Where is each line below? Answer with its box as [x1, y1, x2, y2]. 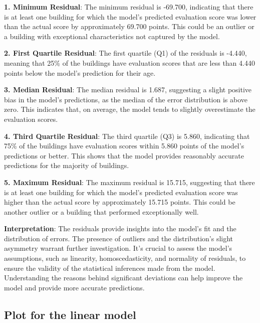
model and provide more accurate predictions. [4, 282, 145, 292]
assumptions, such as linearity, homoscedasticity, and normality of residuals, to [4, 253, 246, 263]
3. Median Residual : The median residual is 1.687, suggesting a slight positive [4, 84, 252, 95]
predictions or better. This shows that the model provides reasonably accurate [4, 150, 244, 160]
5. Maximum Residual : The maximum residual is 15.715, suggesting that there [4, 177, 255, 187]
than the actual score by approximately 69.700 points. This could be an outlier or [4, 21, 254, 32]
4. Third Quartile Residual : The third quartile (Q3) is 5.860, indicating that [4, 130, 250, 141]
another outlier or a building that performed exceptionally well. [4, 206, 199, 217]
